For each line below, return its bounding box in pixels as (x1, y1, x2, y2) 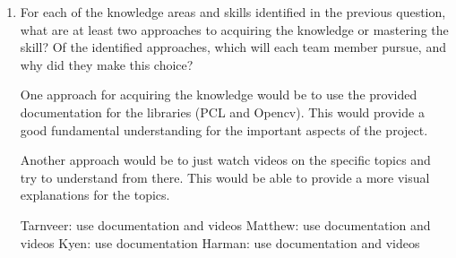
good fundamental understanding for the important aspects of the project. (20, 120, 428, 139)
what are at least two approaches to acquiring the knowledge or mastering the (20, 20, 449, 39)
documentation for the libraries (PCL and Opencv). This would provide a (20, 102, 425, 121)
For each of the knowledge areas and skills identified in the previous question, (20, 3, 446, 21)
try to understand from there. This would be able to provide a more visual (20, 168, 430, 186)
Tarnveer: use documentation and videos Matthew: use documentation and (20, 215, 431, 234)
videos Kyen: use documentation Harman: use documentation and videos (20, 233, 420, 252)
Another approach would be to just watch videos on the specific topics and (20, 150, 431, 169)
